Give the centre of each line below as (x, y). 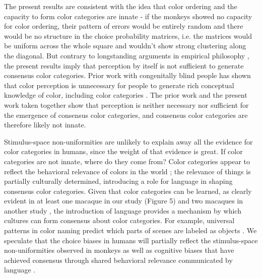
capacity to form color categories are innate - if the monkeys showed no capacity (128, 16)
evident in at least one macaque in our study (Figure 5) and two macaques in (124, 201)
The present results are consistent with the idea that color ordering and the (121, 6)
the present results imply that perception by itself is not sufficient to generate (124, 65)
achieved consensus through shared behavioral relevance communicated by (118, 260)
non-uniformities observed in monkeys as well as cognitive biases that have (119, 250)
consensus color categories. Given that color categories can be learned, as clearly (128, 191)
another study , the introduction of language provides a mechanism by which (123, 210)
